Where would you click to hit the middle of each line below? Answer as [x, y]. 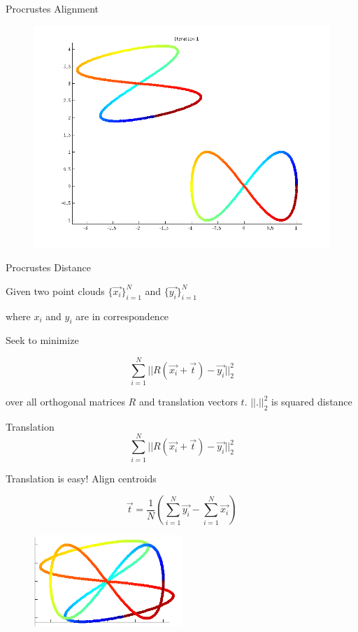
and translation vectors [188, 402]
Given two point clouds [55, 290]
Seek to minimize [42, 340]
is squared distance [312, 402]
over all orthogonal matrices [65, 402]
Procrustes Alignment [52, 8]
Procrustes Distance [49, 267]
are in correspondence [122, 316]
